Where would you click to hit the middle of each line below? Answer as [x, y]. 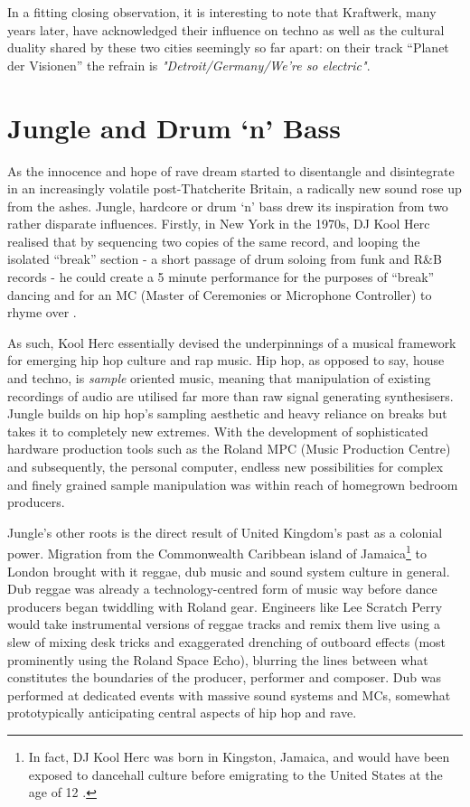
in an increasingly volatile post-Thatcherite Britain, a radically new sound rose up [235, 188]
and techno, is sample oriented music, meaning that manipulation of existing [219, 378]
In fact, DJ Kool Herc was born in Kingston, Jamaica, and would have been [239, 756]
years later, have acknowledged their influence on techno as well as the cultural [226, 29]
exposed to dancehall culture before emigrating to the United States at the [235, 774]
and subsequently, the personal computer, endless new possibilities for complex [226, 466]
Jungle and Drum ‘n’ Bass [174, 127]
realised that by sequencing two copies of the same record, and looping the [214, 241]
